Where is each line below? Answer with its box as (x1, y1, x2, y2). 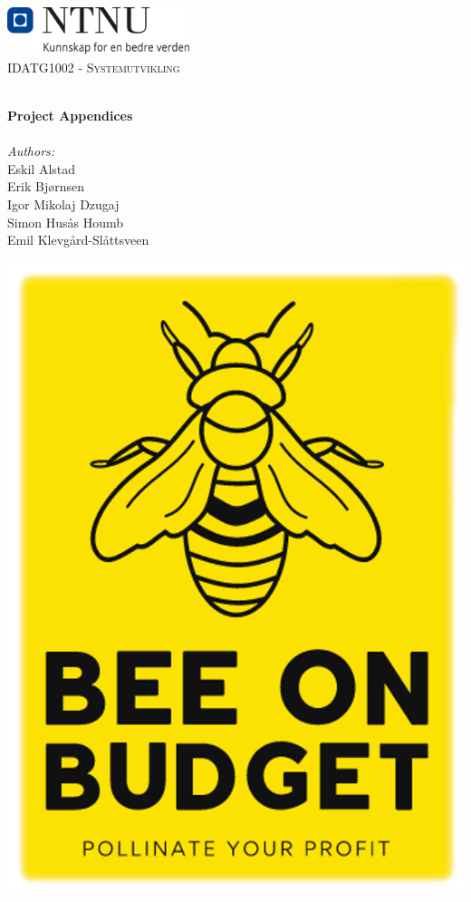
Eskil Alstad (7, 159, 76, 178)
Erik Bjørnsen (7, 177, 84, 196)
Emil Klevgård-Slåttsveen (7, 230, 149, 249)
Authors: (7, 141, 55, 160)
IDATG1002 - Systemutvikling (7, 57, 180, 76)
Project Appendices (7, 105, 133, 124)
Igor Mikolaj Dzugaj (7, 194, 120, 213)
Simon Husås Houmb (7, 212, 124, 231)
